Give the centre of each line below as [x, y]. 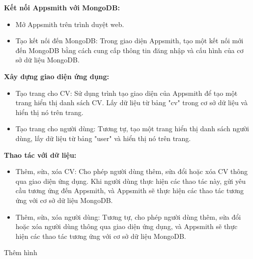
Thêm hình [21, 252]
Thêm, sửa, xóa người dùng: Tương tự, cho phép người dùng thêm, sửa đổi [128, 216]
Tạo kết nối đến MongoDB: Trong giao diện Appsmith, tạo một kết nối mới [129, 41]
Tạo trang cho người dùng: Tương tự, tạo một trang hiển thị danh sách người [132, 129]
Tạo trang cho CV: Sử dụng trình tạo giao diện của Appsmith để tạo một [126, 93]
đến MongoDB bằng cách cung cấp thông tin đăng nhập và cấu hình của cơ [129, 50]
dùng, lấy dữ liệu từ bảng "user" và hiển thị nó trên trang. [103, 138]
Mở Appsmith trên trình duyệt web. [70, 24]
